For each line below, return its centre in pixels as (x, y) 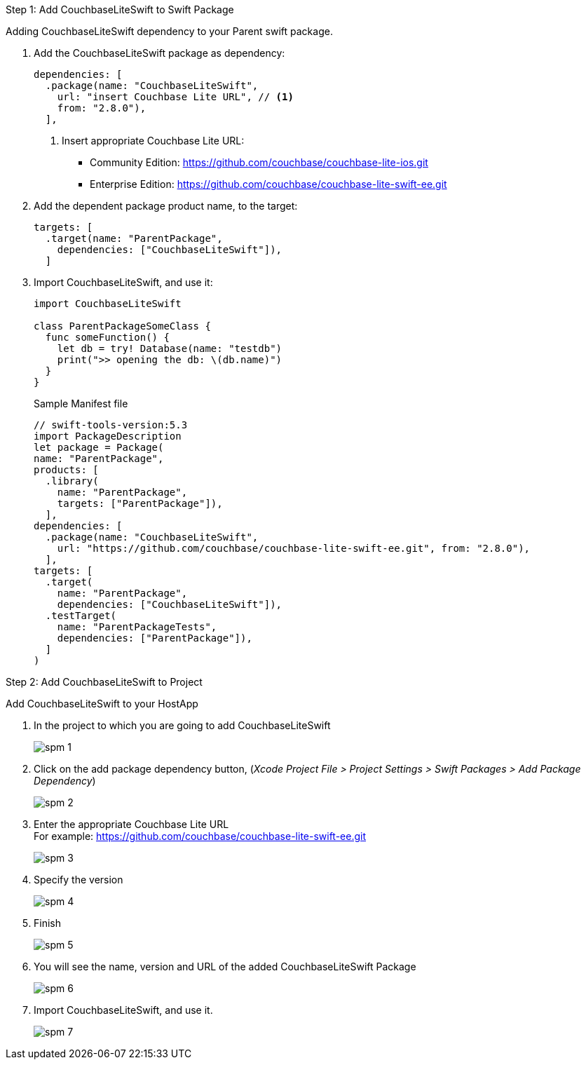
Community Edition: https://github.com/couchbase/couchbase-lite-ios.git (259, 162)
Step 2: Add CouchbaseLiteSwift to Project (104, 682)
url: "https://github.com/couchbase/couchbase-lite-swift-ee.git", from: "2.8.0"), (294, 548)
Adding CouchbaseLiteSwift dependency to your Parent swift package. (169, 31)
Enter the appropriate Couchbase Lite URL (131, 824)
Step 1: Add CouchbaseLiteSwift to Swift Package (120, 9)
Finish (47, 923)
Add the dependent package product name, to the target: (166, 206)
